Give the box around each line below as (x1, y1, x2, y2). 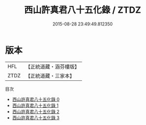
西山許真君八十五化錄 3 (12, 115, 60, 121)
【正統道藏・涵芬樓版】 (25, 63, 80, 70)
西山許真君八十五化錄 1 (12, 102, 59, 108)
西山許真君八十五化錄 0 (12, 96, 60, 102)
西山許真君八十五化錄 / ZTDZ (24, 4, 142, 16)
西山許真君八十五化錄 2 (12, 108, 60, 114)
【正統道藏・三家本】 (25, 72, 75, 79)
